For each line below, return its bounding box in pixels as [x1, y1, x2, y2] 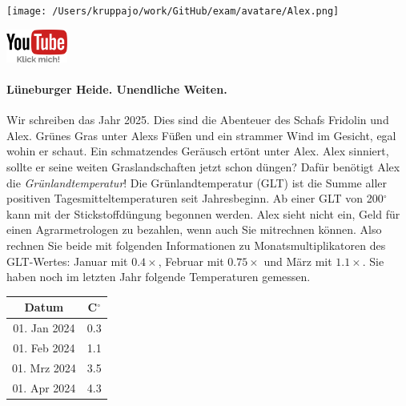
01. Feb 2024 [13, 339, 75, 356]
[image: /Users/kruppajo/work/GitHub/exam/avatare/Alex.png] [6, 6, 340, 17]
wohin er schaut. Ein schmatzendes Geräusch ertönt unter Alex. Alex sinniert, [6, 143, 389, 159]
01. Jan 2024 [13, 320, 75, 336]
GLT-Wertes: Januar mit [6, 252, 128, 269]
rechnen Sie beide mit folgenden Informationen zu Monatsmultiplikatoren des [6, 237, 386, 254]
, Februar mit [158, 252, 224, 269]
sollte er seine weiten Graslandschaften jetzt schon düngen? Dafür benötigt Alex [6, 159, 400, 175]
